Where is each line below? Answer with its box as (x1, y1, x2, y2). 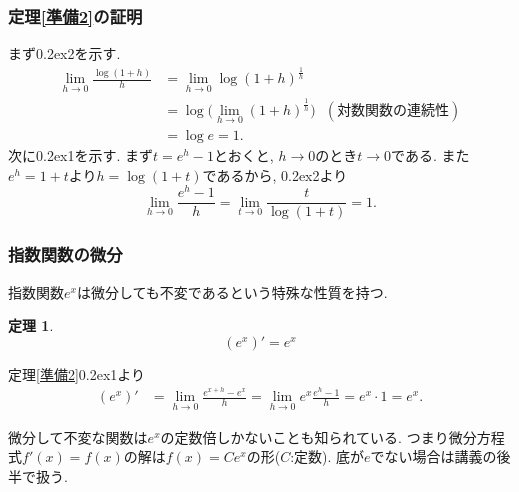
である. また (391, 145, 470, 166)
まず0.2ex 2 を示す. (8, 43, 121, 64)
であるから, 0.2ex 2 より (202, 164, 348, 185)
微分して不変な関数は (8, 426, 148, 447)
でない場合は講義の (370, 446, 497, 467)
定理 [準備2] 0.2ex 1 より (8, 363, 146, 384)
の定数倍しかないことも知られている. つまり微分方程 (160, 426, 505, 447)
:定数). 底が (290, 446, 365, 467)
